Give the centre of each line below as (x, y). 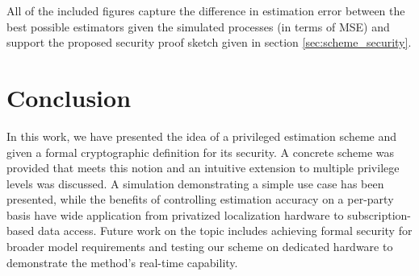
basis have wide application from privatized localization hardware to (175, 214)
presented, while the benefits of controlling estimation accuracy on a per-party (200, 199)
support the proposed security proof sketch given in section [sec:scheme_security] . (209, 42)
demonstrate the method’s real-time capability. (122, 262)
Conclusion (69, 97)
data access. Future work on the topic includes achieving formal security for (225, 231)
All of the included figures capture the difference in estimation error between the (206, 10)
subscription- (379, 214)
